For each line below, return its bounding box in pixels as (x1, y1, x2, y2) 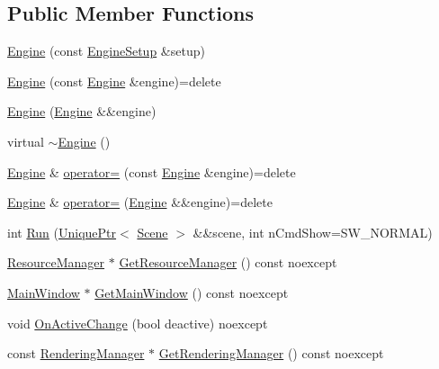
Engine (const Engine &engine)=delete (7, 71, 221, 90)
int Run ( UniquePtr (7, 222, 117, 241)
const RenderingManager (7, 344, 145, 363)
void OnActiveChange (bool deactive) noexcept (7, 313, 268, 332)
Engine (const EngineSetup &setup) (7, 41, 205, 60)
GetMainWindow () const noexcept (94, 283, 289, 301)
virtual (7, 131, 44, 150)
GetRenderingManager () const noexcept (158, 344, 384, 363)
